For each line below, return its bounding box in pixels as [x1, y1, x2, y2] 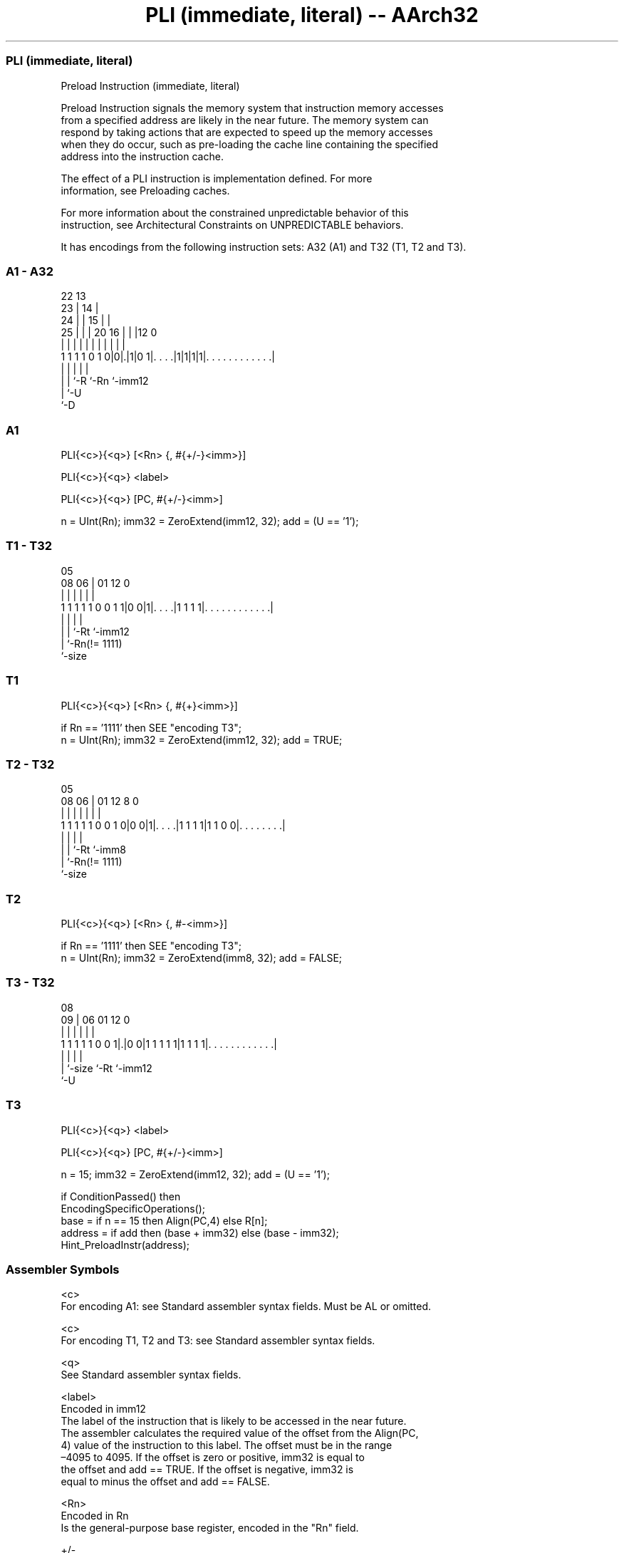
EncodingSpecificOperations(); [61, 1202, 206, 1215]
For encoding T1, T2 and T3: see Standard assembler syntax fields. [61, 1334, 375, 1347]
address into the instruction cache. [61, 150, 224, 162]
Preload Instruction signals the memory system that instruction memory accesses [61, 101, 444, 114]
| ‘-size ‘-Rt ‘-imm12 [61, 1061, 152, 1074]
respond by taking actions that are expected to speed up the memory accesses [61, 125, 433, 138]
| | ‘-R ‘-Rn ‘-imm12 [61, 375, 149, 388]
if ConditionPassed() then [61, 1190, 181, 1203]
